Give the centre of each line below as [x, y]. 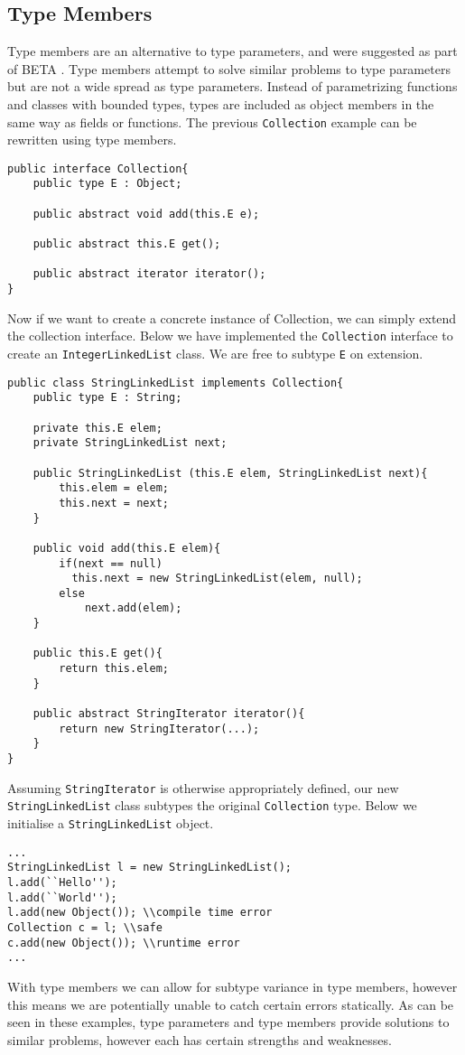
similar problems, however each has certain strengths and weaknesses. [200, 1039]
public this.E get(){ [98, 654]
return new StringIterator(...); [159, 728]
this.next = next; [114, 503]
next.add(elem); [133, 608]
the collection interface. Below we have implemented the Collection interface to [230, 336]
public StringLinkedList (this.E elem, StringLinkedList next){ [230, 473]
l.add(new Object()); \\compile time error [140, 913]
